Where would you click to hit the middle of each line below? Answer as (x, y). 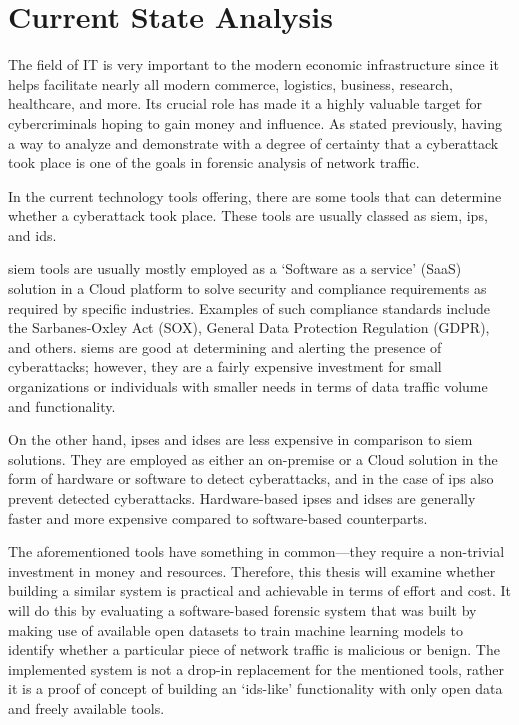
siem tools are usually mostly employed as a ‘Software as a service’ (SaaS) (235, 268)
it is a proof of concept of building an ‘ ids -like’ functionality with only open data (255, 688)
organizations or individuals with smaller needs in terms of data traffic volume (248, 386)
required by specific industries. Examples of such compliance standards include (249, 307)
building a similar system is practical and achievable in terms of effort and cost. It (260, 590)
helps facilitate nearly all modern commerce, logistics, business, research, (230, 83)
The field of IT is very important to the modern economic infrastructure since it (253, 64)
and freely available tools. (86, 707)
